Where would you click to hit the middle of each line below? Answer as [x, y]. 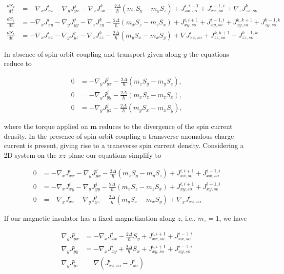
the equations [209, 53]
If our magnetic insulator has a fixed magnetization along [90, 218]
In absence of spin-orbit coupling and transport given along [93, 53]
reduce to [18, 63]
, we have [233, 218]
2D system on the [30, 155]
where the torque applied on [46, 126]
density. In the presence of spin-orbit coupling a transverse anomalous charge [119, 136]
